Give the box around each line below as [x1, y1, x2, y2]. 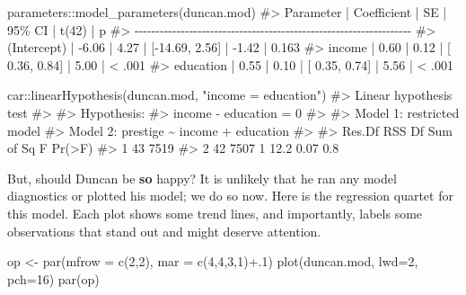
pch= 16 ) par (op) [7, 269, 100, 288]
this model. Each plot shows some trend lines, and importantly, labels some [7, 203, 423, 222]
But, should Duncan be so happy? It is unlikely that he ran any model [7, 168, 397, 187]
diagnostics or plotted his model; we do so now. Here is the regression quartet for [7, 186, 453, 205]
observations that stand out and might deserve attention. [7, 221, 321, 240]
